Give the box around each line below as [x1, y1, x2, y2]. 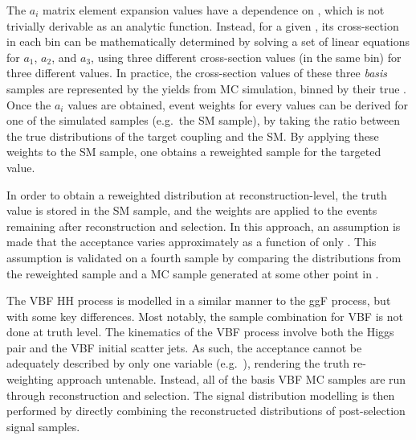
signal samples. [6, 417, 80, 434]
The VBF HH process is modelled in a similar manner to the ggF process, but [6, 292, 391, 309]
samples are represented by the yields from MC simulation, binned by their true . [6, 80, 407, 97]
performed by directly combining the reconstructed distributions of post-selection [6, 402, 406, 419]
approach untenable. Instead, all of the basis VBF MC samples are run [56, 371, 406, 388]
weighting [6, 371, 54, 388]
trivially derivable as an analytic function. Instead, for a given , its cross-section [6, 17, 399, 34]
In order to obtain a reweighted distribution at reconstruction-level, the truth [6, 186, 387, 203]
